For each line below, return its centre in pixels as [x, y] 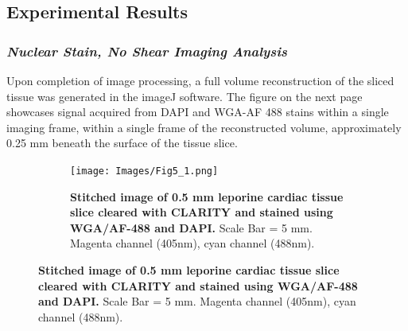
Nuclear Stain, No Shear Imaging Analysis [147, 51]
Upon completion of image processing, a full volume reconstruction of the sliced [200, 80]
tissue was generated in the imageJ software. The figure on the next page [185, 96]
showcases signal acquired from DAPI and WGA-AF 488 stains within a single [198, 112]
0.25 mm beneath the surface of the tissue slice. [122, 143]
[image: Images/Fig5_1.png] [144, 171]
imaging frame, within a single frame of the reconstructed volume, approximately [204, 127]
